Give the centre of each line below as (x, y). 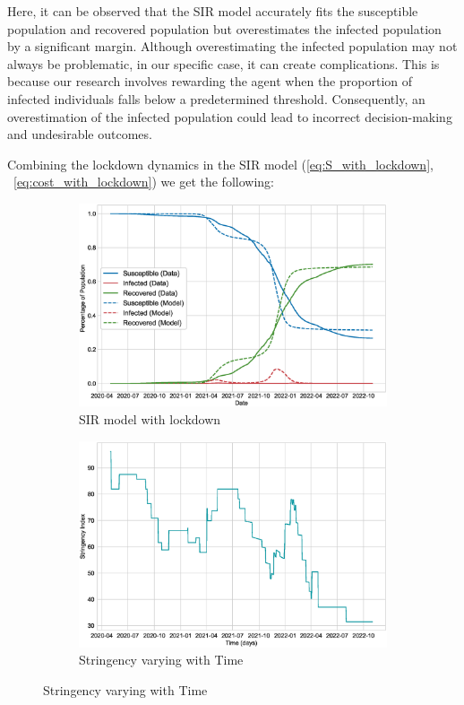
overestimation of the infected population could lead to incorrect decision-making (230, 116)
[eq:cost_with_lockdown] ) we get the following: (144, 182)
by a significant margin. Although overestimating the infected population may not (232, 46)
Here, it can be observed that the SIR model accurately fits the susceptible (213, 11)
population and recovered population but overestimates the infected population (224, 28)
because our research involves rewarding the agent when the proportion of (210, 81)
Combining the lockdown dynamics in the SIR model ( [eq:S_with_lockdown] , (220, 164)
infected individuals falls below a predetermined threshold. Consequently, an (216, 98)
